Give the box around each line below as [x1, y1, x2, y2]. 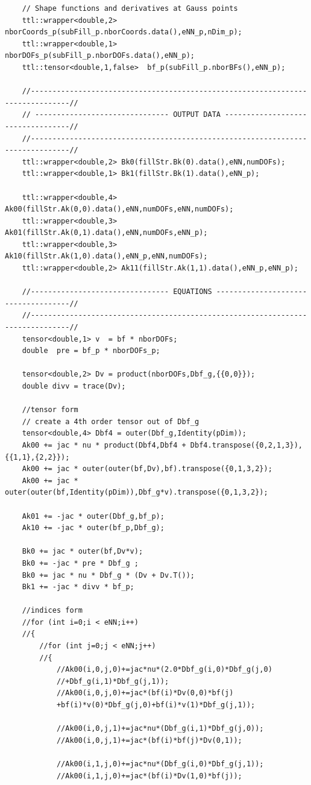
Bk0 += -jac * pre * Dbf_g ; [22, 558, 139, 568]
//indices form [22, 606, 83, 615]
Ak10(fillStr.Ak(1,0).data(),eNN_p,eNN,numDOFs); [5, 252, 208, 261]
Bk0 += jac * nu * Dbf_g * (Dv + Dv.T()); [22, 571, 195, 580]
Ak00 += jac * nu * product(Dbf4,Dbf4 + [22, 440, 186, 449]
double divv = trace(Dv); [22, 382, 126, 390]
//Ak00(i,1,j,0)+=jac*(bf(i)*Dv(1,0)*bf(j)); [56, 771, 242, 780]
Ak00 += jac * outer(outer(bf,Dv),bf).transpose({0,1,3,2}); [22, 464, 272, 474]
